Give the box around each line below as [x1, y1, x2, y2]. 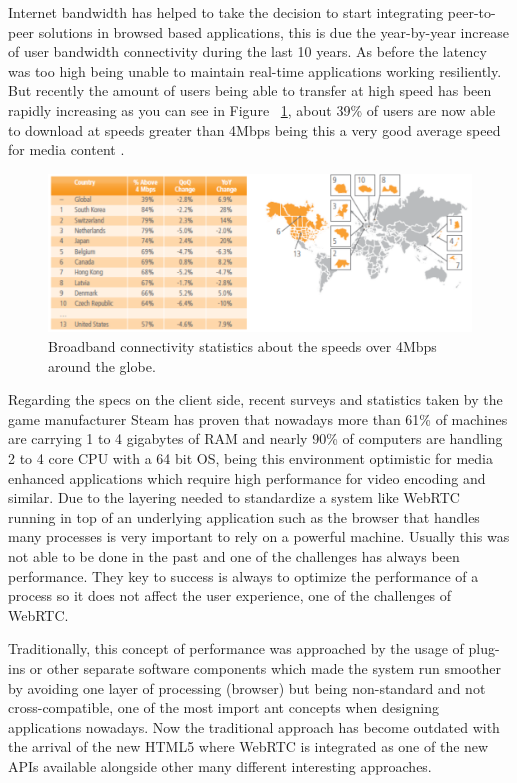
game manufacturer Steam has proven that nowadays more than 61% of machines [8, 408, 508, 429]
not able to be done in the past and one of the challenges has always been [8, 546, 460, 567]
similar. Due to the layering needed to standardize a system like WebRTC [8, 487, 460, 508]
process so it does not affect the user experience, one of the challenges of [8, 585, 452, 606]
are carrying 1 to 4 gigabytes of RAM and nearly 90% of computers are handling [8, 428, 503, 449]
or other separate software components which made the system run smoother [29, 657, 502, 678]
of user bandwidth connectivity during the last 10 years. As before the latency [8, 41, 487, 62]
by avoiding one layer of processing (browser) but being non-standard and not [8, 677, 486, 698]
